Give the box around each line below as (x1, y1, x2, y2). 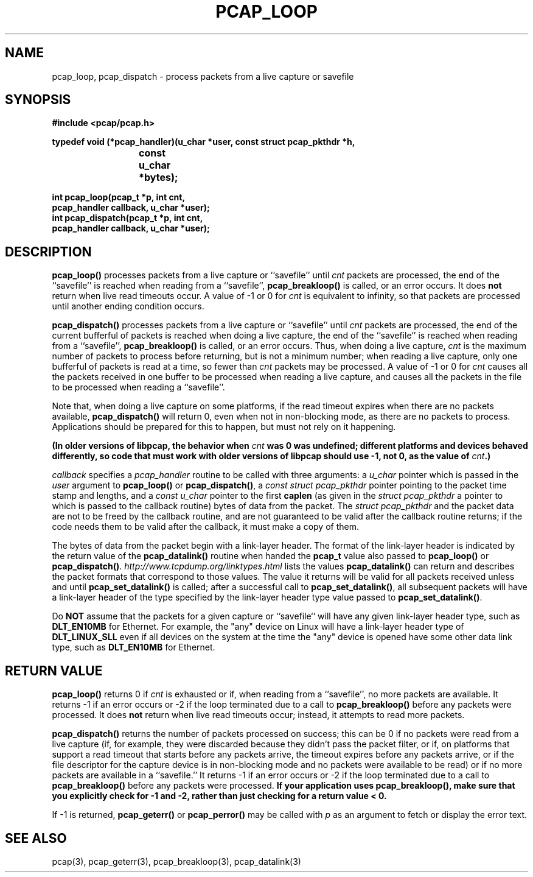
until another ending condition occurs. (52, 301, 204, 312)
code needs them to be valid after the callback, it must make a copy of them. (52, 521, 359, 532)
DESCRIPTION (5, 244, 92, 259)
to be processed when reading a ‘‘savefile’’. (52, 382, 225, 393)
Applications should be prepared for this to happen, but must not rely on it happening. (52, 421, 396, 432)
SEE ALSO (5, 830, 67, 846)
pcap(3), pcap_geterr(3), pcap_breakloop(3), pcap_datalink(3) (52, 856, 301, 867)
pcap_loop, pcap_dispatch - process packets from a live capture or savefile (52, 71, 354, 82)
